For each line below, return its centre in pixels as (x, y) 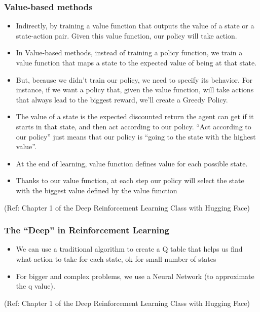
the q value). (35, 286)
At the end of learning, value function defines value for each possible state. (132, 163)
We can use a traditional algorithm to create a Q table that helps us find (129, 249)
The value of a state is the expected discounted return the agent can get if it (135, 116)
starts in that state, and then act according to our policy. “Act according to (134, 126)
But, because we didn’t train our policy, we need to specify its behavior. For (134, 79)
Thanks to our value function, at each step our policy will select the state (130, 180)
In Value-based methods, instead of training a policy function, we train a (129, 53)
